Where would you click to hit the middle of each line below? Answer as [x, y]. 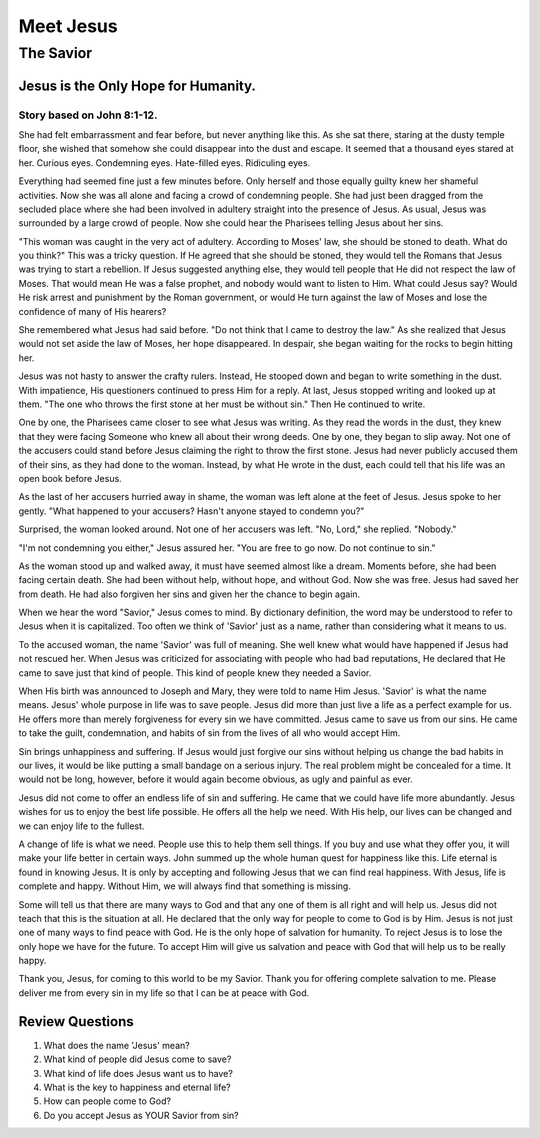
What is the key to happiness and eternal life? [137, 1087]
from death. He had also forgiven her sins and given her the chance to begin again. [189, 594]
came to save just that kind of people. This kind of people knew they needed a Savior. [195, 672]
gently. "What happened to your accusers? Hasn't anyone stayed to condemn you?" [191, 511]
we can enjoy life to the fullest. [81, 826]
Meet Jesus [68, 26]
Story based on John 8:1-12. [88, 115]
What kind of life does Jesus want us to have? [138, 1073]
